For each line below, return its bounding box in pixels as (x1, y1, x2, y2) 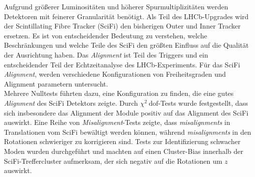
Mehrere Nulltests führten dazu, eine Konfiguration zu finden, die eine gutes (4, 88, 234, 98)
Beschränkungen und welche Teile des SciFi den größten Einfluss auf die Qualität (4, 40, 249, 50)
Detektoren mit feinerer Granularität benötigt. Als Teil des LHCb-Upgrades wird (4, 11, 249, 21)
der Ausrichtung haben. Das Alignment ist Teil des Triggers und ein (4, 49, 208, 59)
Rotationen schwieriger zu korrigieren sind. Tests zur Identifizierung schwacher (4, 136, 241, 147)
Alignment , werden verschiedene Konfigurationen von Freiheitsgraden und (4, 69, 226, 79)
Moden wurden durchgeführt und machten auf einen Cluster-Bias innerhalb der (4, 146, 243, 156)
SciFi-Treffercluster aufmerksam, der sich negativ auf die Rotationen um (4, 155, 223, 166)
